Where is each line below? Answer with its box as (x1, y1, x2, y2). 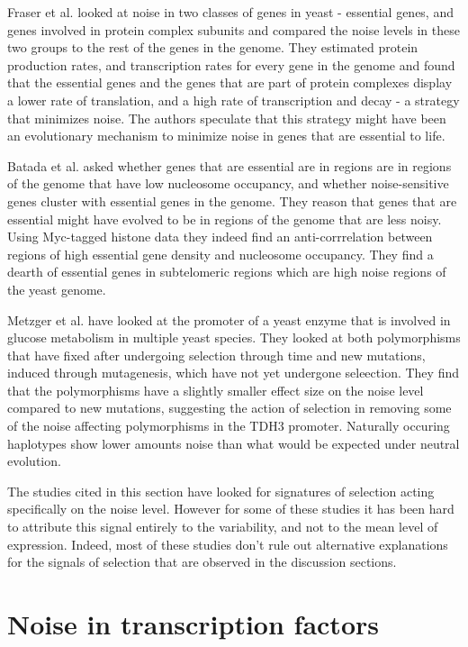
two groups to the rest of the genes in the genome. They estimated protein (7, 38, 418, 57)
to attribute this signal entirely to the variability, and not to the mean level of (7, 517, 438, 536)
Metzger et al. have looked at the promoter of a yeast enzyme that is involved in (7, 310, 451, 329)
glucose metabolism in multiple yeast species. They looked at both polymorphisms (7, 328, 461, 347)
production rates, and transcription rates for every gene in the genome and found (7, 55, 455, 74)
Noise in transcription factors (7, 606, 379, 642)
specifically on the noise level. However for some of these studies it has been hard (7, 499, 454, 518)
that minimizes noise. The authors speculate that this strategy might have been (7, 108, 446, 127)
